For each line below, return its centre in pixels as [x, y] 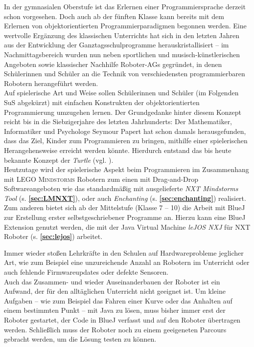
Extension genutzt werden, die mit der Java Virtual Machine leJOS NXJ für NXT [127, 227]
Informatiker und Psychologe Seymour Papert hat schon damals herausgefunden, [125, 131]
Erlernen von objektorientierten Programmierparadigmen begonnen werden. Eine [125, 26]
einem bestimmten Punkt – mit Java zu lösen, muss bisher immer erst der [115, 310]
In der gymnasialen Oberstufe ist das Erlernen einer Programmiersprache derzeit [125, 6]
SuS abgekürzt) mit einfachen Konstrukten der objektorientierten [102, 102]
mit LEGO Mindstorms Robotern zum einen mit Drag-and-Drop [101, 179]
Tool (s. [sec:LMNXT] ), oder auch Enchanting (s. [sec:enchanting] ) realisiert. [125, 198]
